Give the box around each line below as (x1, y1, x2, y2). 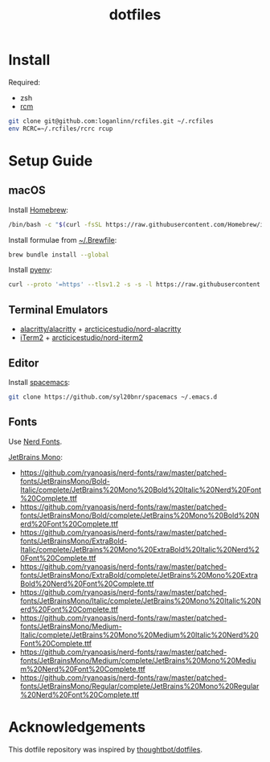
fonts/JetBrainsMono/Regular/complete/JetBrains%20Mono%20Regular (19, 681, 260, 690)
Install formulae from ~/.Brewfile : (8, 235, 117, 244)
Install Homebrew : (8, 205, 68, 215)
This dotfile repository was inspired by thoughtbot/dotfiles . (8, 744, 203, 754)
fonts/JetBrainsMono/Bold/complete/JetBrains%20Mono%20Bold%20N (19, 510, 260, 520)
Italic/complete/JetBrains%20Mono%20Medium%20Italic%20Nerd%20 (19, 629, 259, 640)
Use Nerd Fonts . (8, 436, 63, 446)
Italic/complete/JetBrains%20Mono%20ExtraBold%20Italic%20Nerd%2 (19, 544, 260, 554)
